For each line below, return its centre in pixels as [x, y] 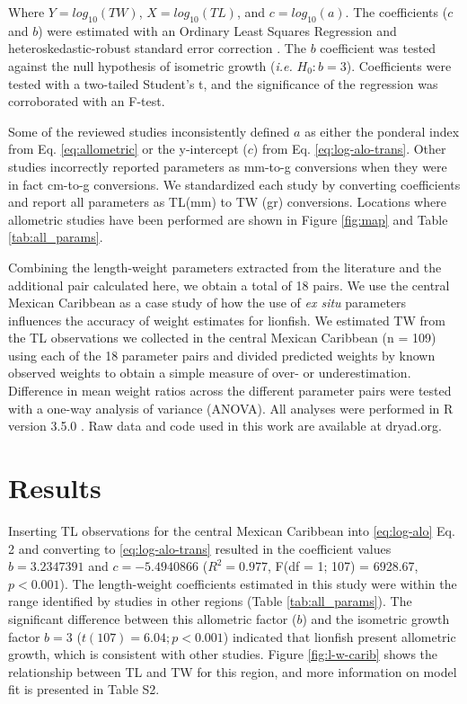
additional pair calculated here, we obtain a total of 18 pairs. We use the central [229, 285]
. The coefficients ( [397, 12]
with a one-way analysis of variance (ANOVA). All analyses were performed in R [231, 408]
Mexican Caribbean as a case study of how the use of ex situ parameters [207, 303]
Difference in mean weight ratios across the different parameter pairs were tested [230, 391]
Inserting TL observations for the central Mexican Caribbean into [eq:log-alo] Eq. [232, 530]
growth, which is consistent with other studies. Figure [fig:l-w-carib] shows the [223, 654]
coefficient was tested [378, 48]
